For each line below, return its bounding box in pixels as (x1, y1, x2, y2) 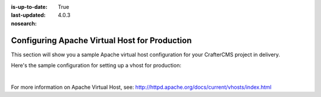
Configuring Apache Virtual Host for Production (11, 35, 192, 46)
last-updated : (11, 12, 46, 19)
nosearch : (11, 20, 37, 27)
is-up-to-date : (11, 4, 48, 10)
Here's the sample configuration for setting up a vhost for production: (11, 62, 181, 69)
